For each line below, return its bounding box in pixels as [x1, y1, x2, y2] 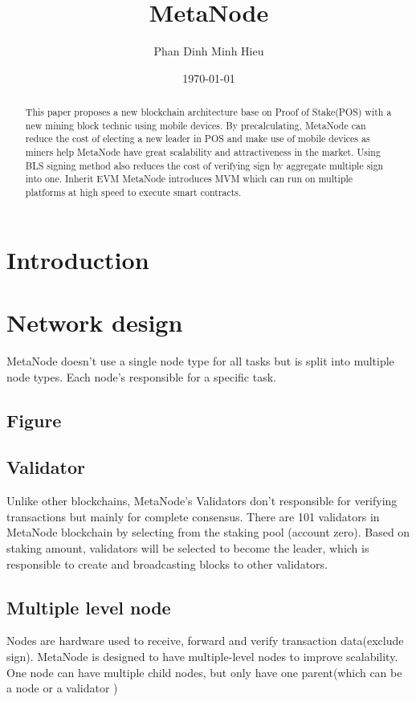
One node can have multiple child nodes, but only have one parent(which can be [6, 663, 402, 680]
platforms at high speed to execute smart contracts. [25, 186, 242, 199]
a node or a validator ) [6, 680, 118, 696]
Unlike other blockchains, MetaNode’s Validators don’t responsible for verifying [6, 492, 398, 509]
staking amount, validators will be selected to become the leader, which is [6, 539, 369, 556]
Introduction [6, 243, 149, 275]
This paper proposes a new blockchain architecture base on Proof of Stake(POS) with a [25, 105, 392, 119]
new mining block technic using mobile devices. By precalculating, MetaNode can [25, 118, 366, 132]
